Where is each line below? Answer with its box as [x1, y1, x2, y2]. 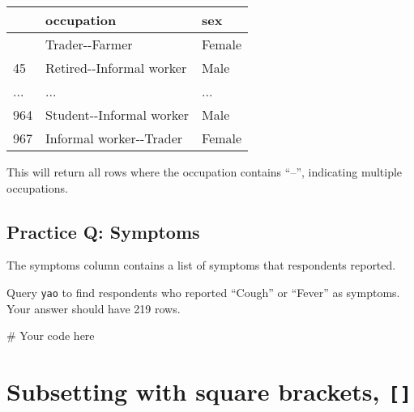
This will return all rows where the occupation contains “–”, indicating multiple [6, 164, 403, 180]
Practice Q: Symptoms [6, 219, 200, 244]
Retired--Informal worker [45, 58, 187, 77]
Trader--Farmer [45, 35, 133, 53]
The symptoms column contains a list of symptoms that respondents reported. [6, 257, 396, 274]
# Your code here [6, 327, 95, 344]
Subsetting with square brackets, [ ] [6, 375, 412, 408]
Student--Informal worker [45, 105, 190, 124]
